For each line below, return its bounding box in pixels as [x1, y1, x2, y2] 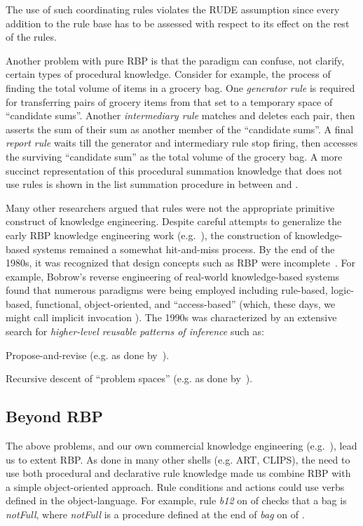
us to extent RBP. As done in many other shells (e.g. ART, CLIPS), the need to [6, 452, 350, 466]
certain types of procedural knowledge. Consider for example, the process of [6, 67, 331, 81]
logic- [331, 283, 355, 297]
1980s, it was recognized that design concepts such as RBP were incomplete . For [6, 255, 356, 270]
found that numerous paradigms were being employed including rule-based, [6, 283, 328, 297]
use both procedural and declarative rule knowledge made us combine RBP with [6, 466, 351, 480]
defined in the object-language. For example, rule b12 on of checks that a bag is [6, 493, 347, 508]
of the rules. [6, 29, 57, 44]
